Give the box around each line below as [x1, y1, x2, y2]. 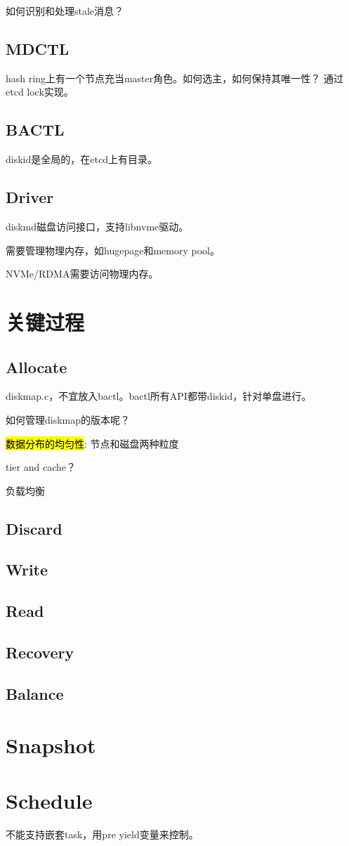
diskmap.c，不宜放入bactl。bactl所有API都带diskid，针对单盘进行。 [6, 389, 312, 403]
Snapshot [6, 731, 96, 760]
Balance [6, 682, 64, 704]
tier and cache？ [6, 460, 76, 474]
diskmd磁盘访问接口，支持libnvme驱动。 [6, 219, 189, 233]
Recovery [6, 642, 74, 663]
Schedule [6, 786, 93, 814]
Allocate [6, 356, 67, 377]
